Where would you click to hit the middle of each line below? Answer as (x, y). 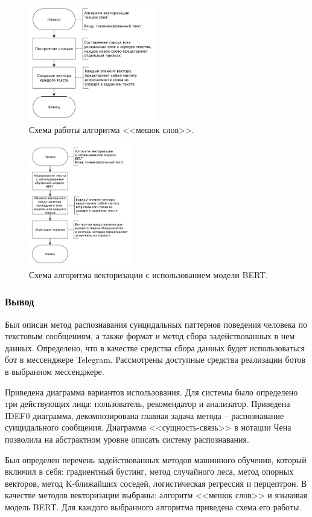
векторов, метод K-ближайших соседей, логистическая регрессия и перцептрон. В (156, 483)
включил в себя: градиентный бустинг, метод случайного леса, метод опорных (149, 471)
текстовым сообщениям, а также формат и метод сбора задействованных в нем (150, 336)
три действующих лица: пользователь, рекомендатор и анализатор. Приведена (148, 404)
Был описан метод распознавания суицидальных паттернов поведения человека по (156, 324)
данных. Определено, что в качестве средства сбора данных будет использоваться (155, 347)
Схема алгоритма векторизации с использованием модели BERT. (149, 274)
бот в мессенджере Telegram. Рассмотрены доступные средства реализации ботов (155, 359)
